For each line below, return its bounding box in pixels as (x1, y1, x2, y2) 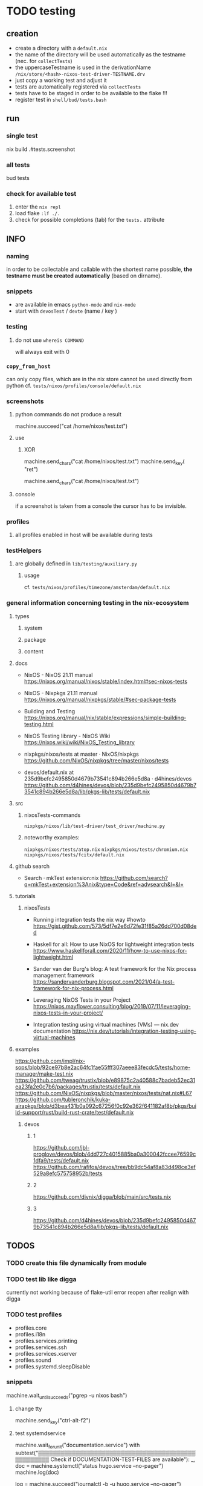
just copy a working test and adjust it (14, 77, 107, 84)
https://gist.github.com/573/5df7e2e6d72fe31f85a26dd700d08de (33, 922, 197, 930)
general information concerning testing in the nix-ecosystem (6, 599, 189, 607)
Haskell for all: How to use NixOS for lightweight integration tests (33, 941, 195, 948)
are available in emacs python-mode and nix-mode (14, 301, 136, 308)
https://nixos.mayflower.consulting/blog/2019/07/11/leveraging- (33, 1002, 192, 1010)
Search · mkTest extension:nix (24, 874, 99, 881)
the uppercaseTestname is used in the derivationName (14, 64, 151, 71)
